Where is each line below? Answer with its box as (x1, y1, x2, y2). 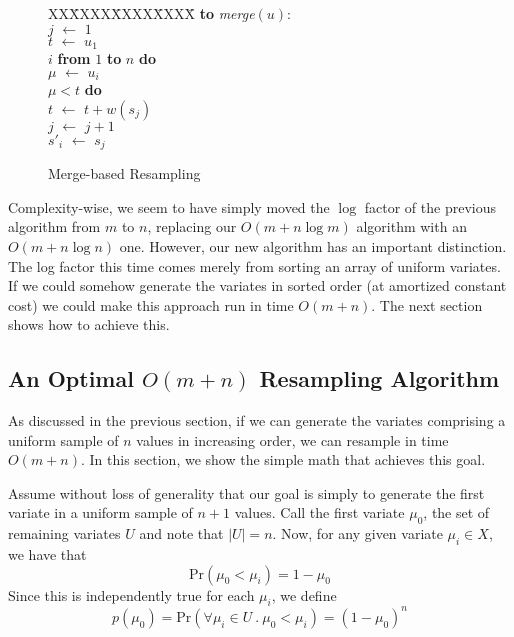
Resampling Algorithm (259, 363, 500, 394)
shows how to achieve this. (8, 314, 170, 335)
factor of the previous (364, 196, 496, 217)
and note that (139, 523, 224, 544)
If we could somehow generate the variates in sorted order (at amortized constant (8, 275, 507, 296)
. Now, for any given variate (272, 523, 443, 544)
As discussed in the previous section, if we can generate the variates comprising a (8, 410, 506, 431)
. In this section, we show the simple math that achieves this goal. (80, 449, 486, 470)
